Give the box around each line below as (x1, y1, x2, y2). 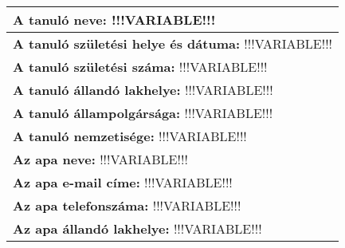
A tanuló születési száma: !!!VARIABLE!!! (13, 57, 268, 76)
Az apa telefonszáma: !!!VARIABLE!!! (13, 196, 241, 215)
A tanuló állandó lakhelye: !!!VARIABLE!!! (13, 81, 273, 99)
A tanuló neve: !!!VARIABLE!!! (13, 10, 216, 29)
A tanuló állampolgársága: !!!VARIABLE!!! (13, 104, 273, 122)
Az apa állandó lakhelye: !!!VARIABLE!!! (13, 219, 262, 238)
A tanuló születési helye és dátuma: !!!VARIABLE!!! (13, 34, 333, 53)
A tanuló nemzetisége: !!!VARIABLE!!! (13, 127, 247, 145)
